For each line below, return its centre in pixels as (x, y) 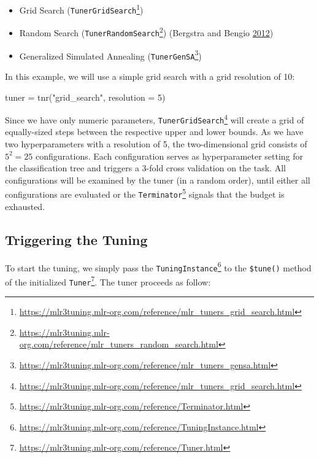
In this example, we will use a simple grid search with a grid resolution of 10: (150, 76)
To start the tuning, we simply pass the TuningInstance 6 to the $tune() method (158, 266)
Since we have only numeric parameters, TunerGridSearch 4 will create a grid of (155, 119)
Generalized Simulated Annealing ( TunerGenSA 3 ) (110, 55)
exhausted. (25, 206)
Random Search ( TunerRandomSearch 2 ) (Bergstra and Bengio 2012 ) (146, 32)
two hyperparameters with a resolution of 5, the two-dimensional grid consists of (156, 144)
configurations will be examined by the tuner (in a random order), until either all (158, 180)
